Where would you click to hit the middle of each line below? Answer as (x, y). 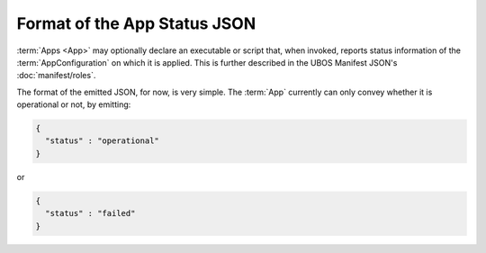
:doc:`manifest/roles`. (56, 76)
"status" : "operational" (102, 141)
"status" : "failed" (90, 213)
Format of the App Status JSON (136, 23)
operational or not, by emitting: (74, 104)
